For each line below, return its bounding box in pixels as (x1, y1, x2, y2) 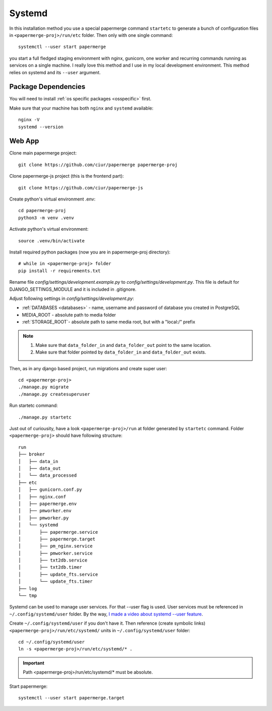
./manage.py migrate (18, 384, 69, 390)
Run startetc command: (9, 402, 58, 409)
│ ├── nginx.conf (18, 494, 66, 499)
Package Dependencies (9, 82, 86, 91)
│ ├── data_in (18, 459, 58, 464)
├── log (18, 586, 37, 591)
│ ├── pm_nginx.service (18, 543, 93, 549)
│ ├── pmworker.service (18, 550, 93, 556)
